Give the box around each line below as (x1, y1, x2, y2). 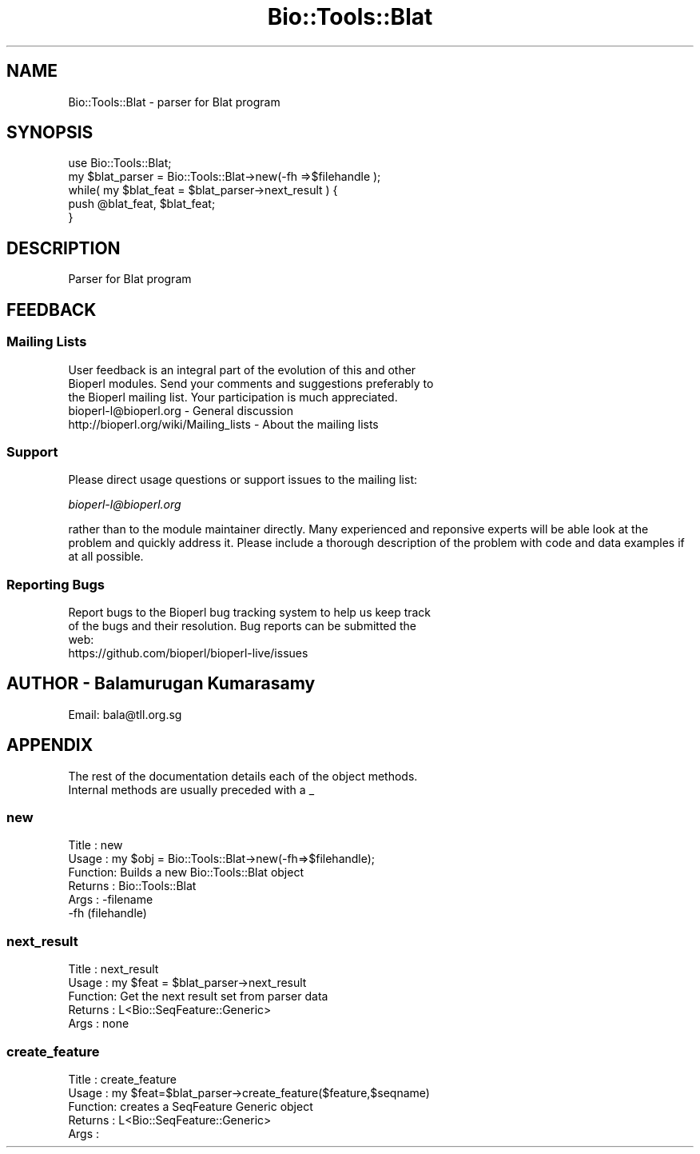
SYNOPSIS (6, 122, 93, 143)
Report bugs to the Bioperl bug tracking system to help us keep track (68, 605, 432, 619)
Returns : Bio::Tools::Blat (68, 879, 197, 893)
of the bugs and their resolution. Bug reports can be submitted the (68, 619, 417, 633)
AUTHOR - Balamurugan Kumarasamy (6, 673, 316, 694)
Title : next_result (68, 962, 159, 976)
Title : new (68, 838, 123, 853)
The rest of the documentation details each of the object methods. (68, 769, 418, 783)
